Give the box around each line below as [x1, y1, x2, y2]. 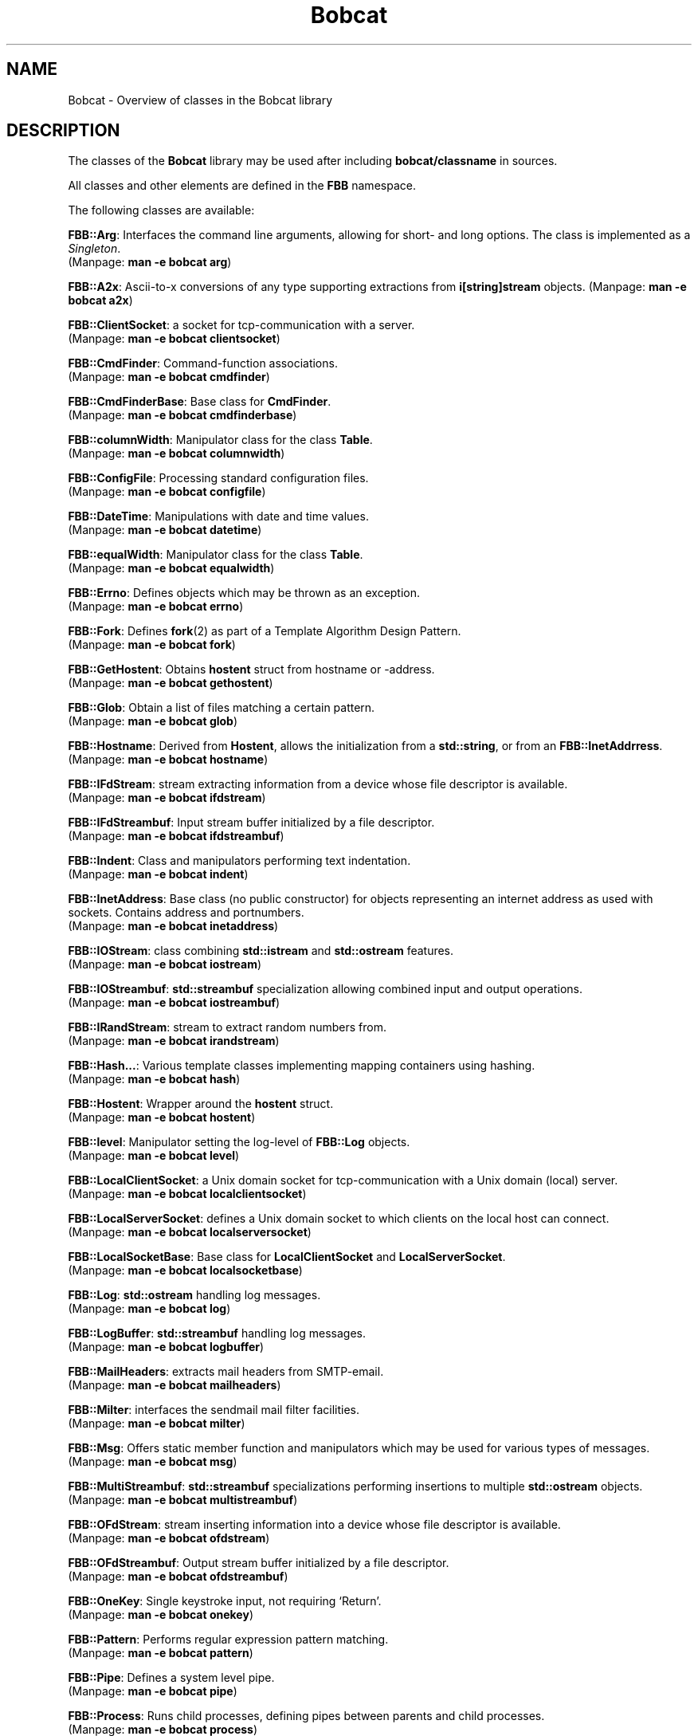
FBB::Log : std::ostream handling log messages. [68, 1288, 321, 1302]
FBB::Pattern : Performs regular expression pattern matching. [68, 1632, 389, 1647]
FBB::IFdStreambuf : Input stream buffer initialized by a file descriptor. [68, 815, 435, 830]
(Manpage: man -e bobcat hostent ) [68, 1110, 256, 1125]
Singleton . [68, 242, 121, 256]
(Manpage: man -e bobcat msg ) [68, 1455, 237, 1469]
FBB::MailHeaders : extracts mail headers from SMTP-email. [68, 1365, 384, 1379]
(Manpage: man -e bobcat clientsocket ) [68, 332, 280, 346]
